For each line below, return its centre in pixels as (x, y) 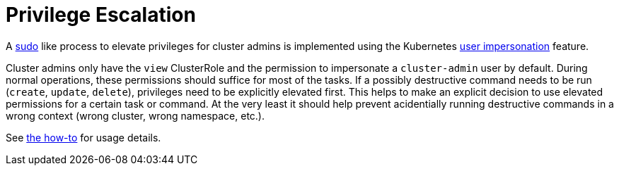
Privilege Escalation (101, 15)
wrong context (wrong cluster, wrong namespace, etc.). (135, 115)
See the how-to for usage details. (83, 137)
